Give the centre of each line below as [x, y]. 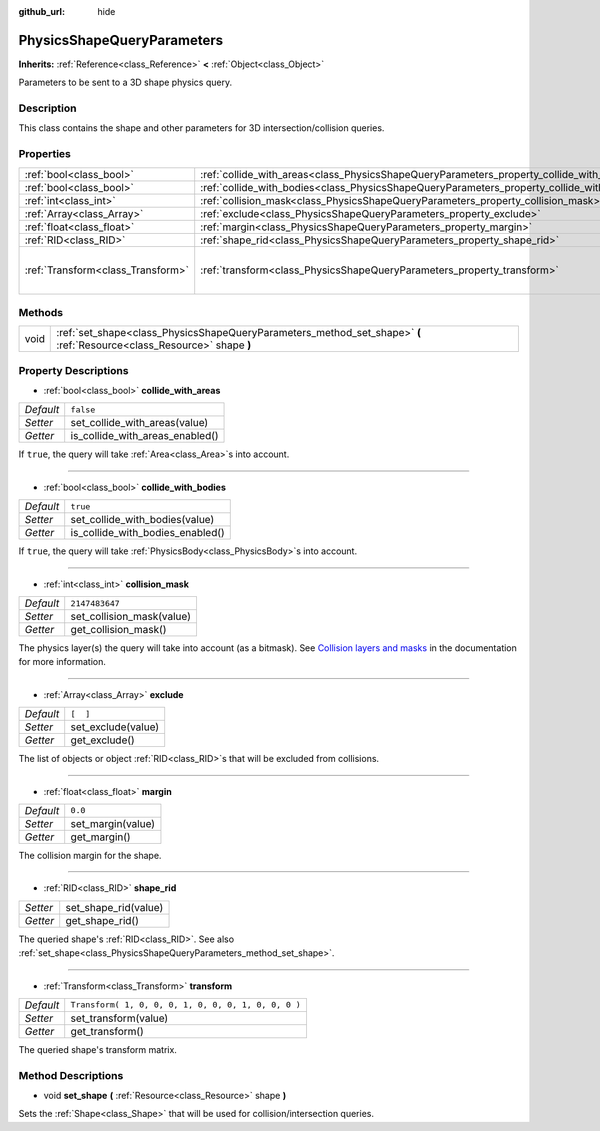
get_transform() [107, 1031]
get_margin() [100, 837]
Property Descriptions [73, 370]
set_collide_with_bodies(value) [142, 520]
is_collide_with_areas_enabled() [144, 436]
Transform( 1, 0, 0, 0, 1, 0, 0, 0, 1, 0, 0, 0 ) [185, 1005]
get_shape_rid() [102, 920]
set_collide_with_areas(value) [139, 423]
